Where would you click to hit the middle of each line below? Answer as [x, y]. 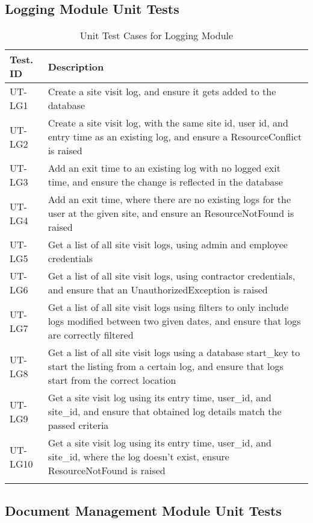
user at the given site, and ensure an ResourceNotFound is [171, 213]
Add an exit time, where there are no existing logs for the [169, 199]
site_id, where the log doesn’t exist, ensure [138, 457]
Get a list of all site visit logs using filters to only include [168, 307]
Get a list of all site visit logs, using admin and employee [168, 245]
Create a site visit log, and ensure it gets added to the [162, 92]
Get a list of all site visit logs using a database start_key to [174, 352]
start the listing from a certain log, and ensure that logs [166, 366]
